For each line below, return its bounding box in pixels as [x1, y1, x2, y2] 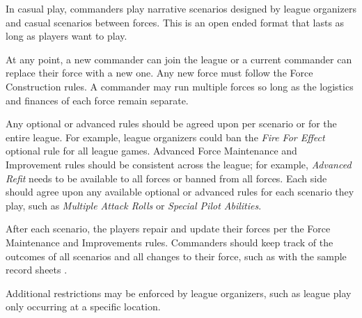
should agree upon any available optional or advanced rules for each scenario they [6, 184, 354, 199]
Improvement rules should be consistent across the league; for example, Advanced [6, 157, 352, 171]
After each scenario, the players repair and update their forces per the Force [6, 221, 331, 236]
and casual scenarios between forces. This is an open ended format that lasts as [6, 15, 345, 29]
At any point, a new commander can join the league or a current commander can [6, 51, 352, 66]
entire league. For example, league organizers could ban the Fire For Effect [6, 129, 325, 144]
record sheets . [6, 262, 68, 277]
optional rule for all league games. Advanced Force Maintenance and [6, 143, 297, 158]
